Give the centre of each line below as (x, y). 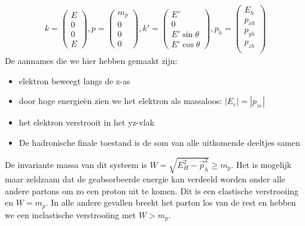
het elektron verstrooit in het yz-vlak (86, 122)
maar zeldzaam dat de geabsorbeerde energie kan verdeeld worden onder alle (145, 179)
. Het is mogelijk (261, 164)
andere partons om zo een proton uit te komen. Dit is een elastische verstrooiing (152, 190)
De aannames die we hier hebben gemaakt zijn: (91, 61)
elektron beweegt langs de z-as (74, 80)
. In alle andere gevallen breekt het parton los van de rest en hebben (171, 202)
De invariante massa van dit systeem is (76, 164)
